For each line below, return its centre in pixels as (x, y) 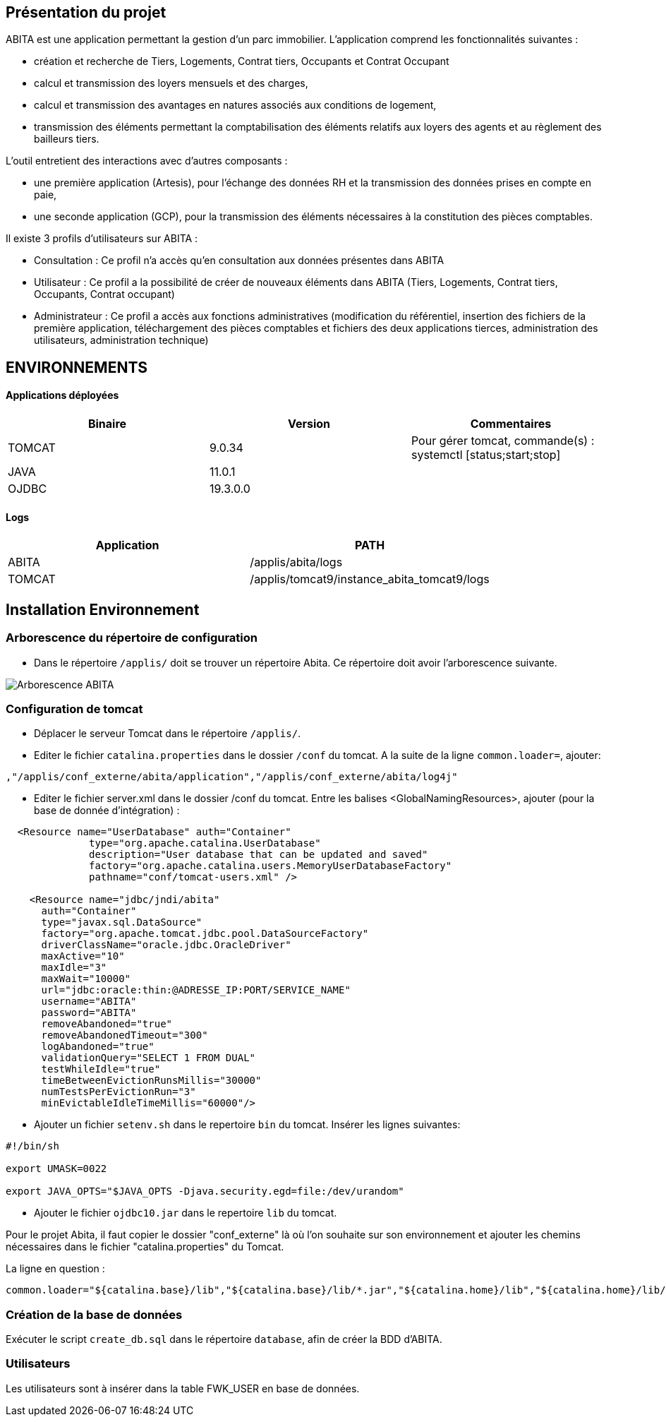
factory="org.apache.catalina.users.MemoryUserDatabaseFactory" (271, 866)
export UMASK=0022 (56, 1169)
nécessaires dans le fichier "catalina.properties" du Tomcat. (145, 1247)
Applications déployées (62, 395)
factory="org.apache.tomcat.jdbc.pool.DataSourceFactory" (205, 934)
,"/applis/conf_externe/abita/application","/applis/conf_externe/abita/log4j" (232, 777)
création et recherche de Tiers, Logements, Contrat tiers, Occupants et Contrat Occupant (242, 61)
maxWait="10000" (86, 979)
